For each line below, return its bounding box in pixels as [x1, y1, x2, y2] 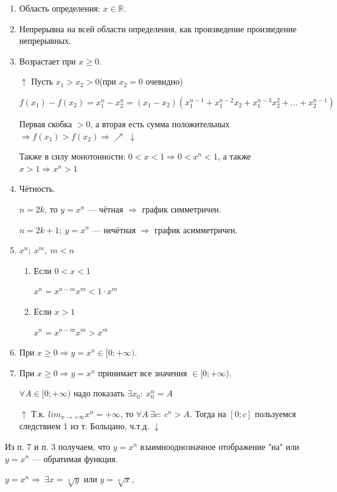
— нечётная [92, 223, 136, 236]
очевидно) [145, 75, 183, 88]
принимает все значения [98, 366, 187, 379]
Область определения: [19, 2, 100, 14]
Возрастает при [19, 54, 76, 67]
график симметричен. [142, 202, 221, 215]
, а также [217, 150, 251, 163]
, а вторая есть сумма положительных [90, 117, 230, 130]
